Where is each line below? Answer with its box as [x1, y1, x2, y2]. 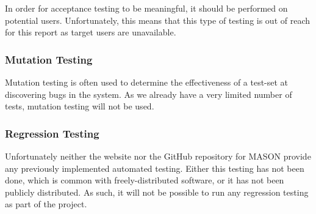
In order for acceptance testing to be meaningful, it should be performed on [5, 2, 288, 14]
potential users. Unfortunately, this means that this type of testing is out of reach [5, 13, 311, 26]
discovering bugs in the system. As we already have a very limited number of [5, 87, 292, 100]
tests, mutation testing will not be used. [5, 100, 154, 113]
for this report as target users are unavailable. [5, 26, 176, 39]
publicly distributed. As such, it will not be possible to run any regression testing [5, 185, 309, 198]
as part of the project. [5, 197, 87, 210]
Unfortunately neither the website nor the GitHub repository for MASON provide [5, 150, 311, 162]
